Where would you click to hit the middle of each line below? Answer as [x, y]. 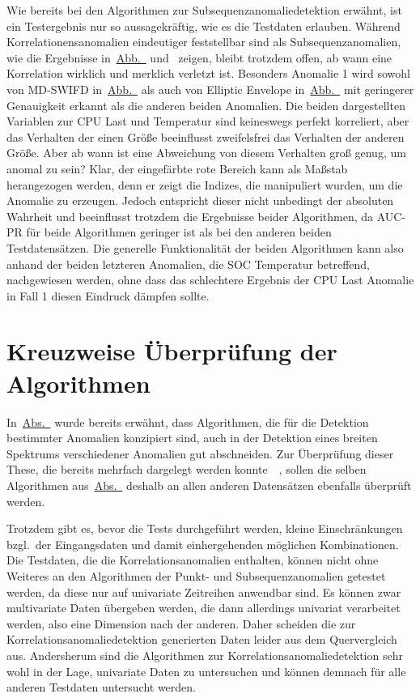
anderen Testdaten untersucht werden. [101, 687]
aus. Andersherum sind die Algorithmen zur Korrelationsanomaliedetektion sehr [205, 655]
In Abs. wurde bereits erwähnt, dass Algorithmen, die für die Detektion [188, 421]
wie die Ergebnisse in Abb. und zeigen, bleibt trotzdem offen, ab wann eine [199, 57]
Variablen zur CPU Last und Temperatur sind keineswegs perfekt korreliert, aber [208, 121]
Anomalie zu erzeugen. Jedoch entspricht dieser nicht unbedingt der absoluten [200, 200]
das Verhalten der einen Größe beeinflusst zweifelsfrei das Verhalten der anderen [206, 136]
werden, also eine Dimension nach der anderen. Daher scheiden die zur [181, 623]
